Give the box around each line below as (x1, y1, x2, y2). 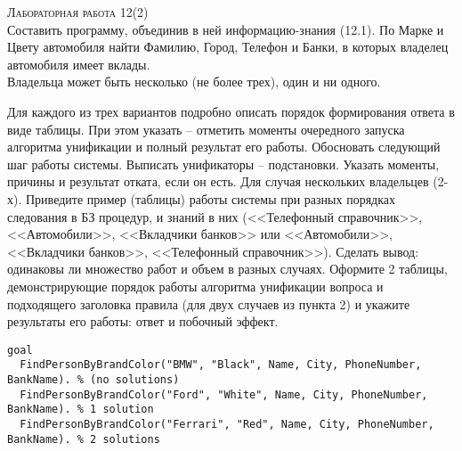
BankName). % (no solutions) (7, 373, 180, 386)
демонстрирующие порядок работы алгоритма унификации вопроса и (7, 276, 384, 295)
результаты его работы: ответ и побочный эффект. (7, 312, 279, 331)
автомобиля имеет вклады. (7, 54, 150, 73)
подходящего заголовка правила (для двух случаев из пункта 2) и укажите (7, 294, 410, 313)
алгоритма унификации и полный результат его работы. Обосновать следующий (7, 137, 441, 156)
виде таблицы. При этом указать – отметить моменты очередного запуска (7, 119, 405, 138)
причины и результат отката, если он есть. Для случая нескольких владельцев (7, 172, 429, 191)
